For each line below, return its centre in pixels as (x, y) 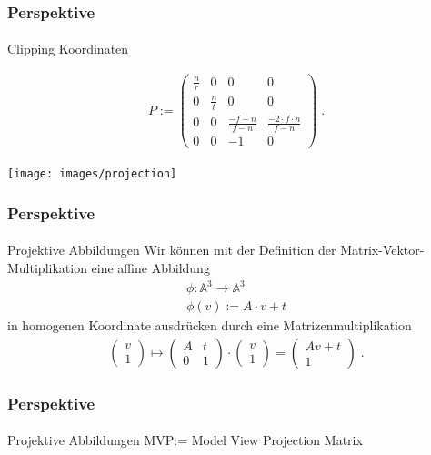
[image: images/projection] (92, 174)
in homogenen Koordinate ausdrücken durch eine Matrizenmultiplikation (210, 325)
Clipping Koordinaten (68, 49)
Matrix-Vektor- (382, 250)
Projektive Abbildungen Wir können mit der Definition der (172, 250)
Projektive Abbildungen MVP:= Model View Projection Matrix (185, 440)
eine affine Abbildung (150, 267)
